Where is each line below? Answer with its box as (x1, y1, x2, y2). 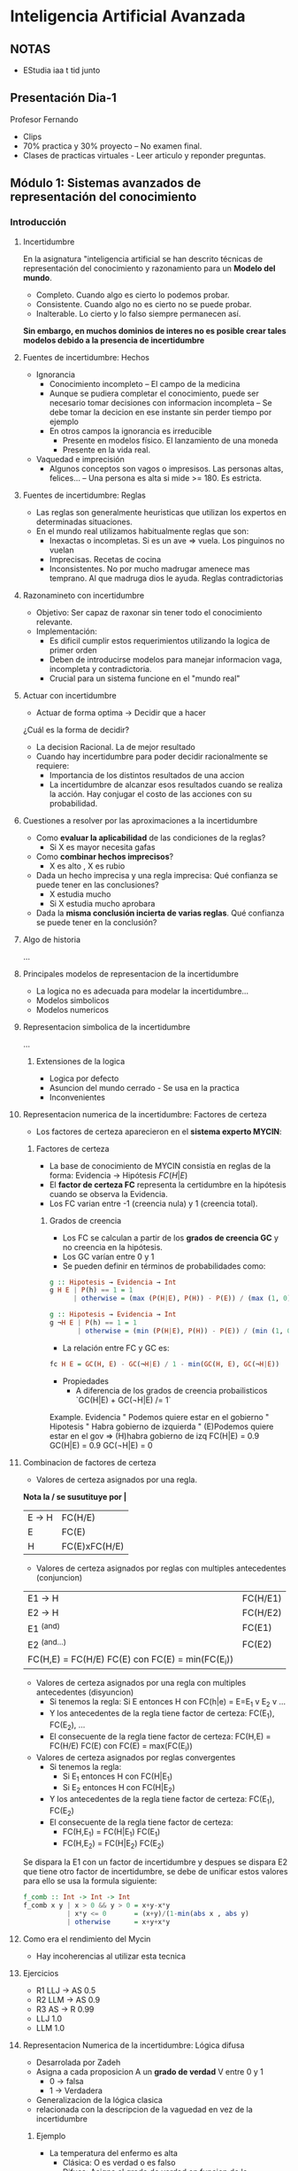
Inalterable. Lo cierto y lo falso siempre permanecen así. (35, 308, 241, 319)
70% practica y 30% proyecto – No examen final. (22, 140, 202, 151)
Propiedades (62, 1375, 110, 1387)
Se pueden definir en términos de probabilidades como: (62, 1260, 266, 1271)
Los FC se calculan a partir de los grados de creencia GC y (62, 1232, 279, 1243)
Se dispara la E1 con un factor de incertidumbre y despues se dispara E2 (22, 1857, 288, 1867)
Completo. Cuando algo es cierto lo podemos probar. (35, 290, 230, 300)
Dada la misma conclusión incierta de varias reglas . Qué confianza (35, 908, 285, 918)
